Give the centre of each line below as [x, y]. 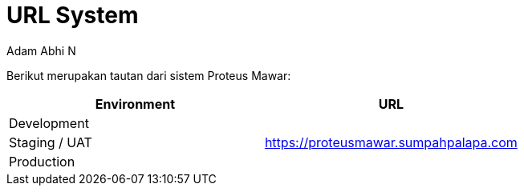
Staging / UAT [51, 142]
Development [49, 123]
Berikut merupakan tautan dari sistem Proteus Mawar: [149, 75]
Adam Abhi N [41, 50]
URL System [73, 15]
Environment [135, 104]
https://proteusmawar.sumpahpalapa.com [391, 142]
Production [42, 161]
